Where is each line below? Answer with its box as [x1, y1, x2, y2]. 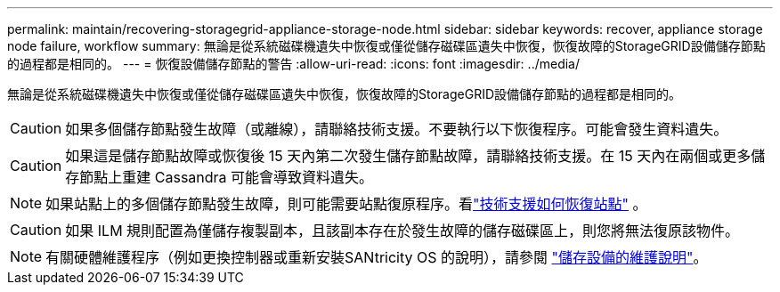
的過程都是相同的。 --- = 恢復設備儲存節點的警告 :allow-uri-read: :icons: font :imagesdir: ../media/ [7, 56, 581, 71]
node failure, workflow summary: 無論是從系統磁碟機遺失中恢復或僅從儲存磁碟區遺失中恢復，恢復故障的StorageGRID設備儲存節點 [7, 38, 766, 53]
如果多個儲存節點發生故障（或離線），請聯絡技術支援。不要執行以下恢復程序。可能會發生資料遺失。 [65, 120, 728, 138]
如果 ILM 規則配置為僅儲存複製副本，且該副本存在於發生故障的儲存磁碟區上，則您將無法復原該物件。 [65, 222, 740, 239]
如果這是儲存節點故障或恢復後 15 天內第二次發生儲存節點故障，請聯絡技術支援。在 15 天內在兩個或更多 [65, 147, 752, 165]
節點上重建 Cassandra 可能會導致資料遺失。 [79, 168, 374, 186]
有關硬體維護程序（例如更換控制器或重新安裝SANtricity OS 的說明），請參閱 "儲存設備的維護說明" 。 [45, 248, 708, 266]
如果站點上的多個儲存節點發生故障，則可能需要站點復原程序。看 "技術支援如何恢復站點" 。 [45, 195, 647, 213]
